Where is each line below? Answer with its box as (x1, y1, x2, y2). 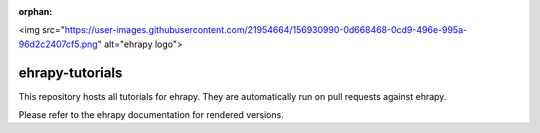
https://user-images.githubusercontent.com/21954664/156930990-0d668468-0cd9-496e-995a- (64, 24, 468, 36)
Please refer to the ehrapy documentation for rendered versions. (18, 109, 284, 121)
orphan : (18, 6, 53, 17)
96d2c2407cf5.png (18, 38, 99, 50)
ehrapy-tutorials (18, 64, 123, 81)
